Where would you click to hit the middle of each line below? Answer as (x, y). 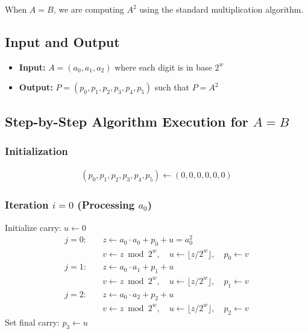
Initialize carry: (33, 227)
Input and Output (62, 41)
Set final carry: (32, 322)
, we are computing (89, 9)
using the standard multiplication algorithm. (222, 9)
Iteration (27, 205)
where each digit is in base (163, 67)
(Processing (106, 205)
